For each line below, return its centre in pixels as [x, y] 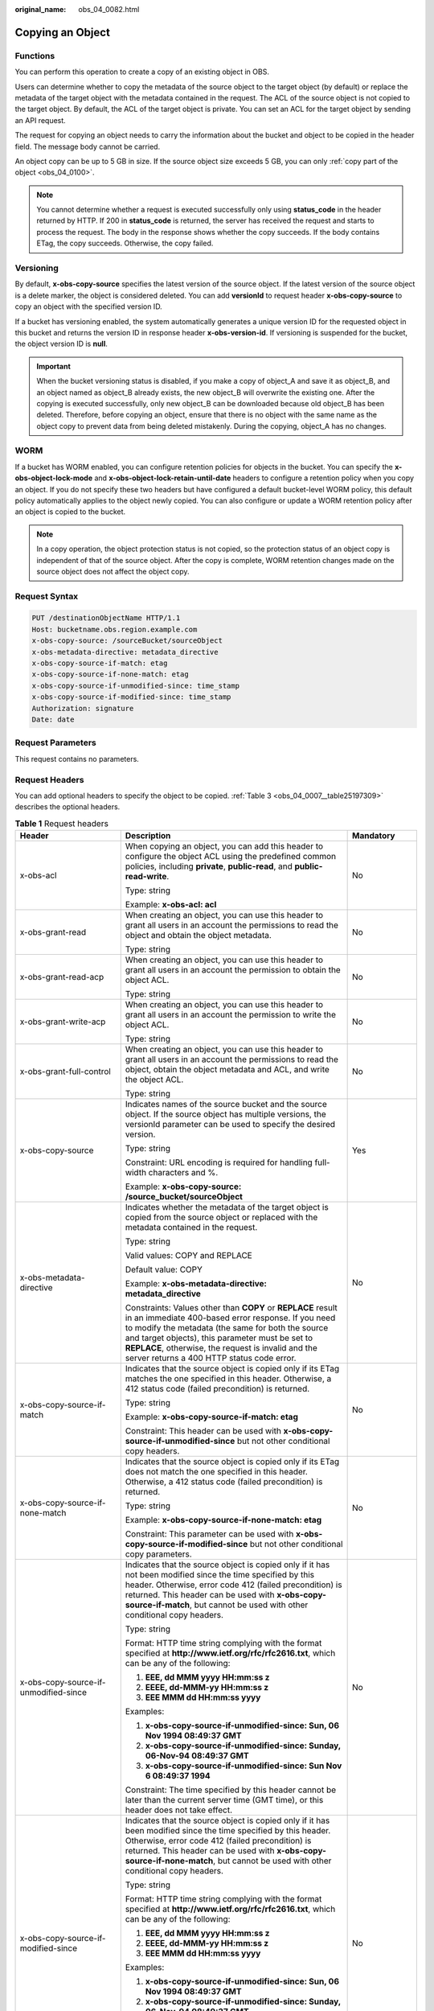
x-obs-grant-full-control [66, 1071]
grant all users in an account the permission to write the [231, 1015]
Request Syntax [47, 596]
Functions [35, 56]
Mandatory [373, 836]
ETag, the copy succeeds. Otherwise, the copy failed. [125, 243]
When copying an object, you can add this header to [224, 846]
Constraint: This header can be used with [203, 1431]
